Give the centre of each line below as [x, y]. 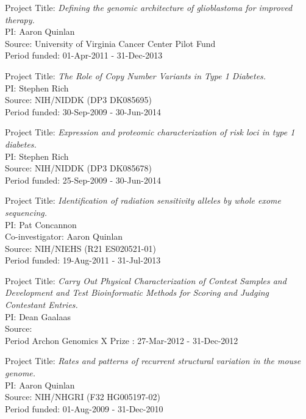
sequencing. [26, 212]
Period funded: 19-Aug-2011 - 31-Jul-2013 [83, 260]
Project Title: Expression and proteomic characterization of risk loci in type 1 [150, 132]
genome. [20, 373]
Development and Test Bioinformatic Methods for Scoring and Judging [137, 292]
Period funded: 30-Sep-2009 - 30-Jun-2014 [83, 111]
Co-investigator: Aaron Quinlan [64, 236]
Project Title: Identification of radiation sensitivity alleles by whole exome [143, 200]
